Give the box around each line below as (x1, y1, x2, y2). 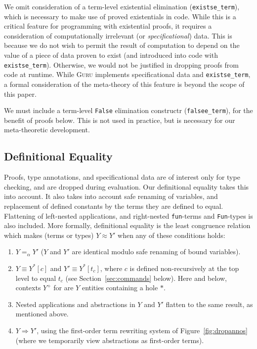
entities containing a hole (82, 282, 158, 293)
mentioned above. (15, 309, 69, 319)
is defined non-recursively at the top (129, 263, 239, 273)
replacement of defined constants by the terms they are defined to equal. (4, 200, 223, 211)
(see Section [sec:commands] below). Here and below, (65, 272, 227, 283)
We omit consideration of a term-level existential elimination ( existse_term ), (4, 1, 240, 11)
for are (53, 282, 74, 293)
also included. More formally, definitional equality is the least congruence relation (4, 220, 251, 231)
